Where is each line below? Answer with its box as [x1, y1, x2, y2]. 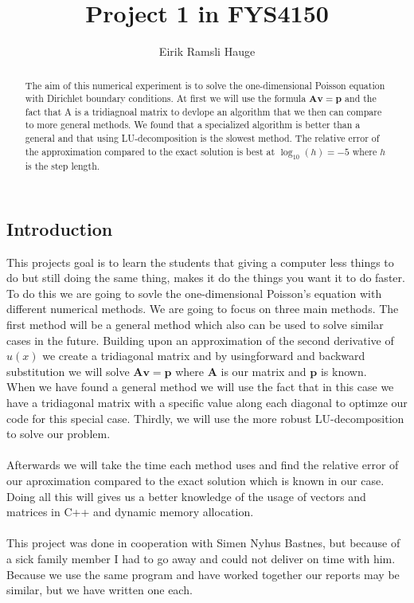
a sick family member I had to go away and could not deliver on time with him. [6, 550, 396, 566]
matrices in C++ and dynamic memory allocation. [6, 503, 254, 520]
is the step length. [25, 159, 100, 173]
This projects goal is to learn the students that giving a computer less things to [6, 253, 394, 270]
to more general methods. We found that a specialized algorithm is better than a [25, 118, 361, 131]
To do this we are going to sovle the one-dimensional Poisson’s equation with [6, 284, 382, 301]
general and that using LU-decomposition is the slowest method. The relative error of [25, 131, 380, 145]
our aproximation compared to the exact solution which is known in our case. [6, 472, 385, 488]
